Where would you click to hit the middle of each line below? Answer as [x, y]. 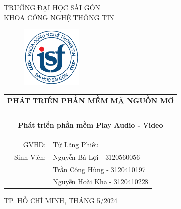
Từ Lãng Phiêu [76, 145]
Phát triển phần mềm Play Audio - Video [90, 124]
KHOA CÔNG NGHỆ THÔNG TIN [59, 17]
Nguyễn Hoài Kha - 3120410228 [101, 181]
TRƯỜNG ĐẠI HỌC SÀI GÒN [52, 7]
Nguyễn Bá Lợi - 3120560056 [96, 157]
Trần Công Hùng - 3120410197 [99, 169]
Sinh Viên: [30, 157]
